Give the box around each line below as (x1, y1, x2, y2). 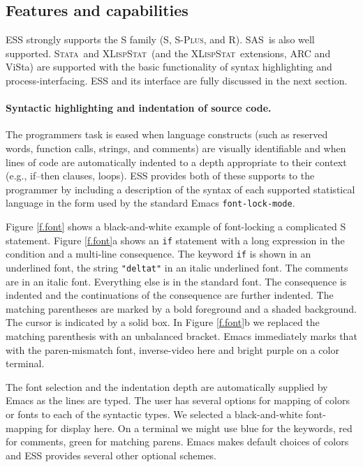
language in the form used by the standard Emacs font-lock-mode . (6, 195, 295, 210)
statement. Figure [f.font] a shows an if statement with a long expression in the (6, 232, 345, 247)
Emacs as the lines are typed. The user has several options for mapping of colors (6, 393, 350, 408)
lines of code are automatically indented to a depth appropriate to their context (6, 154, 347, 169)
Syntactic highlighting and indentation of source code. (6, 101, 272, 115)
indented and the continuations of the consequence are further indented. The (6, 288, 334, 302)
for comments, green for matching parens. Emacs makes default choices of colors (6, 434, 349, 449)
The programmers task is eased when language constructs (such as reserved (6, 127, 328, 142)
